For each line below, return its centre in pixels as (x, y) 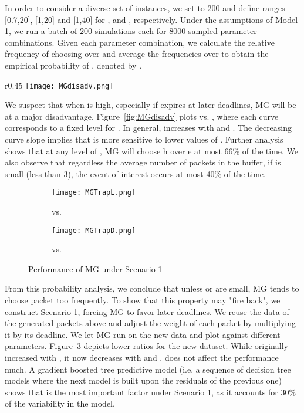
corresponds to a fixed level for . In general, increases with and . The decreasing (148, 128)
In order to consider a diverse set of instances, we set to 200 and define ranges (145, 8)
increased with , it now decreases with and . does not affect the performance (142, 358)
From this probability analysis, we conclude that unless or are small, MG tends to (152, 288)
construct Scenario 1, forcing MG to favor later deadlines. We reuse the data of (147, 311)
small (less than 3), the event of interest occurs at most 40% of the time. (135, 173)
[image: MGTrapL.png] (94, 193)
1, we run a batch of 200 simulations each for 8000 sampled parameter (131, 31)
